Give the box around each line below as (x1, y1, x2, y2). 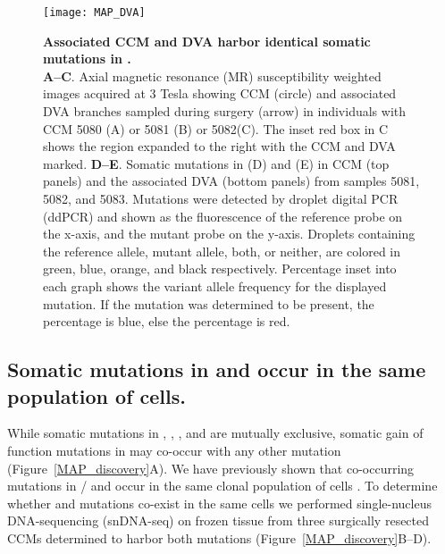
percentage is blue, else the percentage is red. (43, 312, 290, 331)
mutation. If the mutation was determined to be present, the (43, 294, 374, 313)
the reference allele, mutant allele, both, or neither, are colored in (43, 241, 401, 260)
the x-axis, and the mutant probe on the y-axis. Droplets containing (43, 224, 416, 243)
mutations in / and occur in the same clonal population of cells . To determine (7, 476, 438, 495)
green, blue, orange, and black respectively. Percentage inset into (43, 259, 397, 278)
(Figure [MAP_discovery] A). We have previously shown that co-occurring (7, 458, 415, 477)
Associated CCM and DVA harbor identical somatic (43, 31, 371, 50)
